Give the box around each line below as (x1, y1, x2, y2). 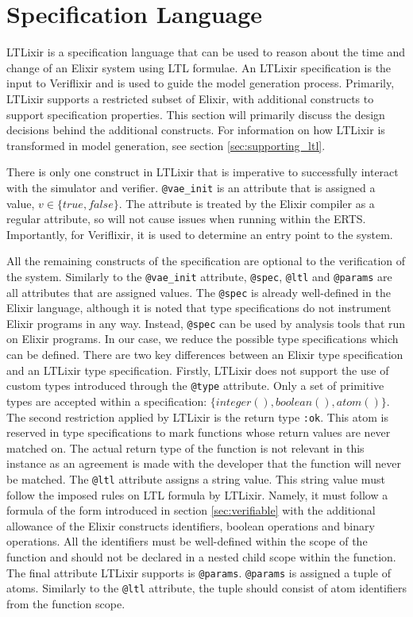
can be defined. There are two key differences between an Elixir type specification (6, 346, 403, 363)
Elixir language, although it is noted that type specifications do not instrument (6, 299, 392, 316)
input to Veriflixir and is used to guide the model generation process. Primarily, (6, 75, 395, 91)
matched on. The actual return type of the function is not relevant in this (6, 439, 365, 456)
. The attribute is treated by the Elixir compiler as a (118, 195, 375, 211)
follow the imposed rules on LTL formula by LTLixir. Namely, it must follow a (6, 486, 388, 503)
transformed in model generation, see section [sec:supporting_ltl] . (6, 137, 326, 153)
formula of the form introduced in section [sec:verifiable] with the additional (6, 502, 376, 519)
